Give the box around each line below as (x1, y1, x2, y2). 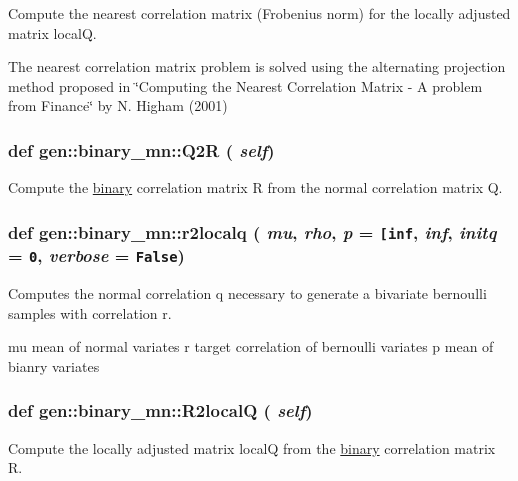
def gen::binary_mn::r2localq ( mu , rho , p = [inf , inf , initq (8, 219, 497, 244)
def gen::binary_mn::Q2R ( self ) (8, 137, 275, 162)
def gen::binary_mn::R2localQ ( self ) (8, 398, 313, 423)
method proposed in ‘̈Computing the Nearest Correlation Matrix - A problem (8, 75, 483, 96)
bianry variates (8, 355, 100, 376)
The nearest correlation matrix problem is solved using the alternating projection (8, 56, 506, 77)
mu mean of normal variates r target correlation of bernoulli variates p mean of (8, 336, 494, 357)
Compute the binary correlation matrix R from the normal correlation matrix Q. (8, 177, 503, 198)
